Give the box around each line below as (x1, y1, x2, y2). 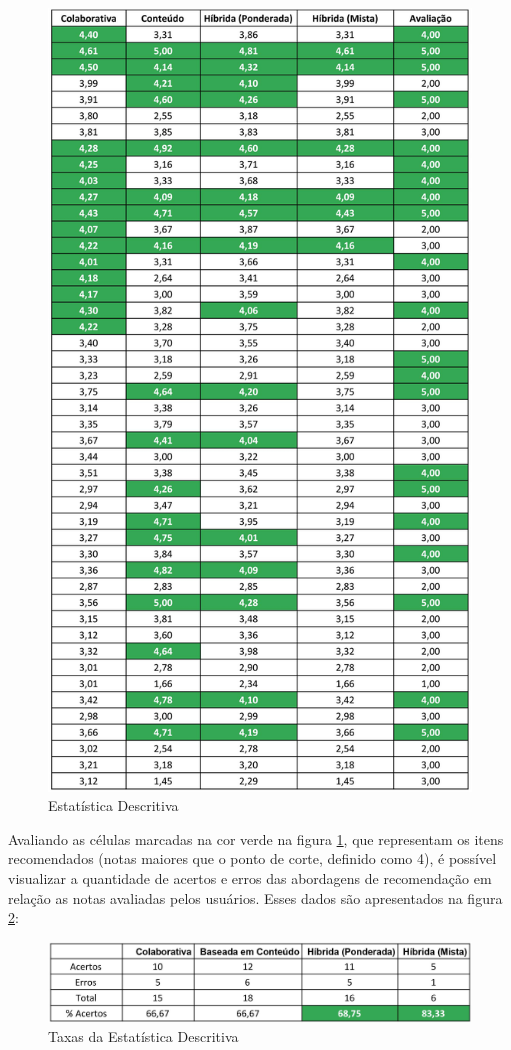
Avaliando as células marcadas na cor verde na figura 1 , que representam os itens (8, 828, 504, 849)
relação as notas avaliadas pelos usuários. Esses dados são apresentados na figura (8, 887, 503, 908)
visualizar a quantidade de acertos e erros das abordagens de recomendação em (8, 868, 492, 889)
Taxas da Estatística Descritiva (48, 1026, 239, 1047)
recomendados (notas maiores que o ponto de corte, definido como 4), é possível (8, 848, 497, 869)
